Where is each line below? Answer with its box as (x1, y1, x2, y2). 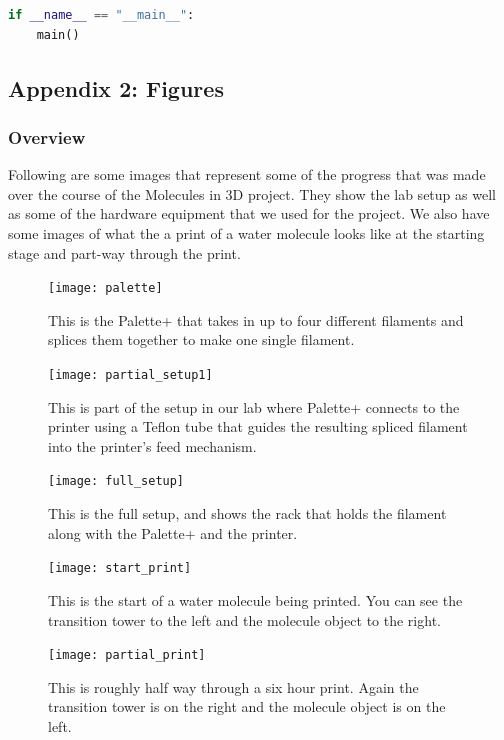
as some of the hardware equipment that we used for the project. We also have (8, 203, 490, 224)
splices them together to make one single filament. (48, 329, 355, 350)
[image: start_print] (48, 561, 192, 576)
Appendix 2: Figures (8, 72, 224, 103)
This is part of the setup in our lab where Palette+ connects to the (48, 396, 460, 417)
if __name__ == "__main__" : (8, 8, 195, 22)
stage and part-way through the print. (8, 242, 241, 263)
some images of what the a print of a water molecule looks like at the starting (8, 222, 485, 243)
